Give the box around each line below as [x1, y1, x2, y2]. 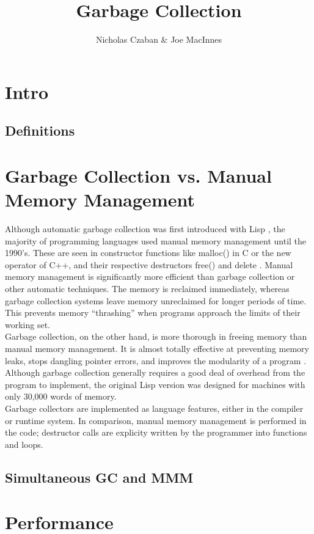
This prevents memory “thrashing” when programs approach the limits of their [5, 306, 301, 319]
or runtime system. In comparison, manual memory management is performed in [5, 414, 307, 426]
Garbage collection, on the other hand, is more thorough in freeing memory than [5, 330, 307, 343]
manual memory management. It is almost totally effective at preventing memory [5, 342, 309, 354]
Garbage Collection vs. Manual [5, 163, 272, 188]
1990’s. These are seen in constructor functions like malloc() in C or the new [5, 246, 291, 259]
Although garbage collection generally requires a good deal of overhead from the [5, 366, 305, 379]
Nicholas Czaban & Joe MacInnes [95, 33, 222, 46]
